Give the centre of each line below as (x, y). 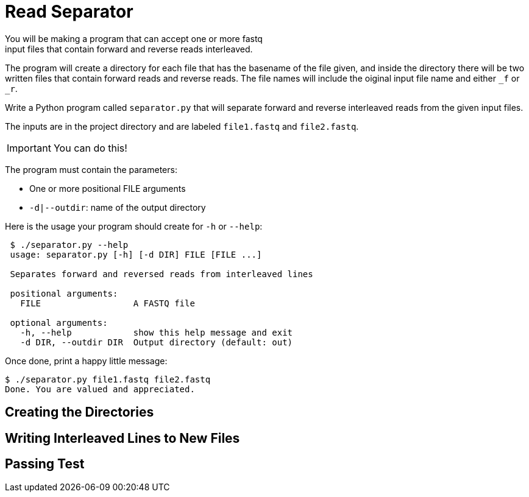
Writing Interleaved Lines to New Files (122, 438)
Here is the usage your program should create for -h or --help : (134, 226)
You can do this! (90, 148)
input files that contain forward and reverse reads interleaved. (129, 49)
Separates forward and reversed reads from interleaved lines (162, 274)
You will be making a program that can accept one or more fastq (134, 38)
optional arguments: (59, 323)
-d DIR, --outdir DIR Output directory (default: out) (157, 342)
